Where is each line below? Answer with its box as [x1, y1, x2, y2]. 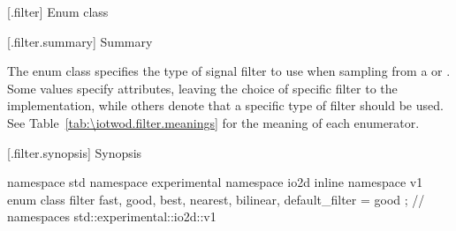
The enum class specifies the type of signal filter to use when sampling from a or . [7, 62, 451, 80]
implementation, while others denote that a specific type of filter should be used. [7, 96, 444, 115]
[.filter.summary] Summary [7, 32, 153, 50]
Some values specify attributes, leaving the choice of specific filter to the [7, 78, 398, 97]
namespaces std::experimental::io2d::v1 [7, 207, 217, 226]
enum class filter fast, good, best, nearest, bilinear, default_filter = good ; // [7, 190, 425, 208]
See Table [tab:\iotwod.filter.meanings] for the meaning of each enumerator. [7, 113, 420, 131]
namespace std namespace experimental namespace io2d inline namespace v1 [7, 173, 423, 191]
